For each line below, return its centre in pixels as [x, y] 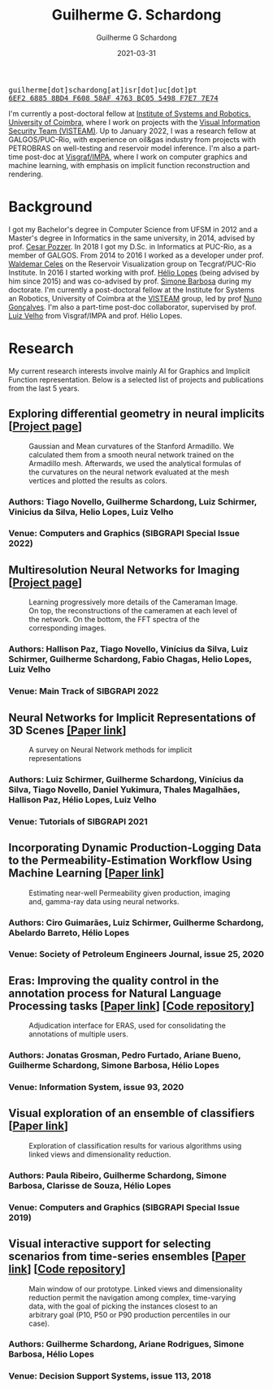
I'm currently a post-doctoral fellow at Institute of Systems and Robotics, [130, 113]
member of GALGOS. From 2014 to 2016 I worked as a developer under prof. [136, 255]
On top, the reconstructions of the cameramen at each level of [133, 611]
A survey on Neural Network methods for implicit [110, 750]
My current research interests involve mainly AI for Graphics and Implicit [129, 370]
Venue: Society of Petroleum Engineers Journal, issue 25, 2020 [136, 954]
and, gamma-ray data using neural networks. [104, 901]
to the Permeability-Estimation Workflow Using [130, 861]
